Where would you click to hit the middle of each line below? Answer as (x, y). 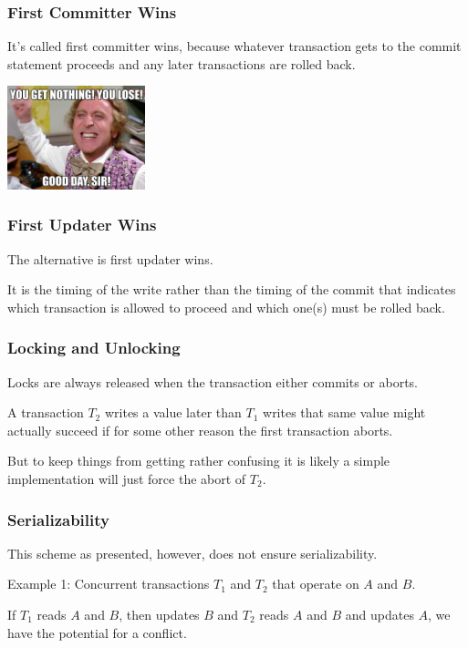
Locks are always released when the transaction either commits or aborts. (213, 381)
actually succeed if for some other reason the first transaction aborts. (200, 430)
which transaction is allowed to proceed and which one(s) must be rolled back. (226, 307)
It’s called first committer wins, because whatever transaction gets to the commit (234, 46)
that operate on (316, 584)
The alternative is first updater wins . (110, 258)
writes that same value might (344, 412)
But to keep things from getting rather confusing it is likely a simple (199, 461)
